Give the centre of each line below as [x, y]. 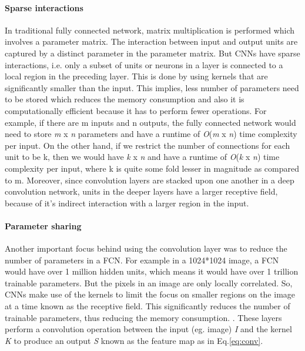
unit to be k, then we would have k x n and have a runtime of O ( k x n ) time [142, 157]
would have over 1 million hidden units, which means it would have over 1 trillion [152, 271]
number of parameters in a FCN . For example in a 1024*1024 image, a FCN [142, 260]
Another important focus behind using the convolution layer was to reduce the [146, 248]
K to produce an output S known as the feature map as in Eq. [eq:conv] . [134, 340]
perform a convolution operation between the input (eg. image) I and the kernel [148, 329]
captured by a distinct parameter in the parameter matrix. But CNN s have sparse [152, 53]
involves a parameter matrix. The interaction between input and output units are [151, 41]
